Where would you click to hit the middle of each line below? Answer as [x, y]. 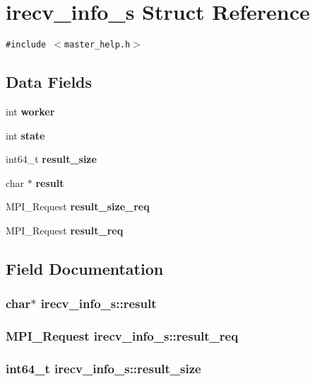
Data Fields [49, 82]
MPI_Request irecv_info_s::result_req [122, 336]
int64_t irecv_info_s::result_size [103, 368]
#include [26, 45]
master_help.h [97, 45]
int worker [30, 111]
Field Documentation [85, 268]
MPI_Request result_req [65, 230]
